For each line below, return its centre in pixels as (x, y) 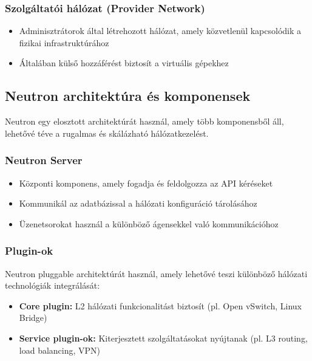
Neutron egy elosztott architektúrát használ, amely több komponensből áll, (144, 121)
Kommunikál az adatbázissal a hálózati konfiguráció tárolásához (138, 203)
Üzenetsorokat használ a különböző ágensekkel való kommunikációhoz (149, 223)
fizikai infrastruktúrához (64, 42)
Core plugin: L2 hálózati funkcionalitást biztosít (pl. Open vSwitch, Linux (160, 305)
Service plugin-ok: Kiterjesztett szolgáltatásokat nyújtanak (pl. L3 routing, (163, 338)
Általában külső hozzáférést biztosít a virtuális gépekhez (124, 63)
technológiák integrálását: (53, 285)
